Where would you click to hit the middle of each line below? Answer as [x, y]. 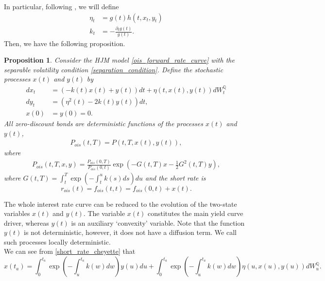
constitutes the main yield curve [196, 213]
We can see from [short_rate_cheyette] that [70, 251]
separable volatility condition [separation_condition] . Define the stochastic [114, 69]
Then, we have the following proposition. [65, 43]
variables [17, 213]
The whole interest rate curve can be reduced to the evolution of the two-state [120, 204]
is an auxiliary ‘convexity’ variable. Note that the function [158, 223]
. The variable [104, 213]
